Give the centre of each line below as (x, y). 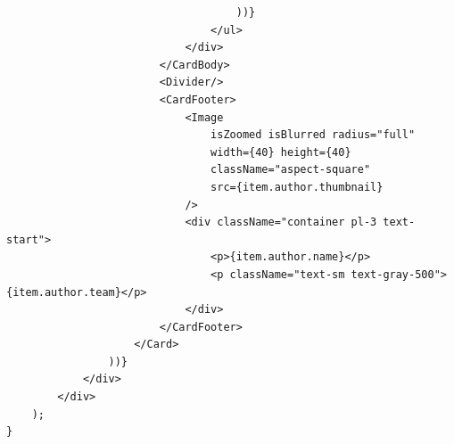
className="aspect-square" (291, 170)
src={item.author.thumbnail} (297, 187)
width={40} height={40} (281, 152)
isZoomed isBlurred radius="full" (313, 135)
